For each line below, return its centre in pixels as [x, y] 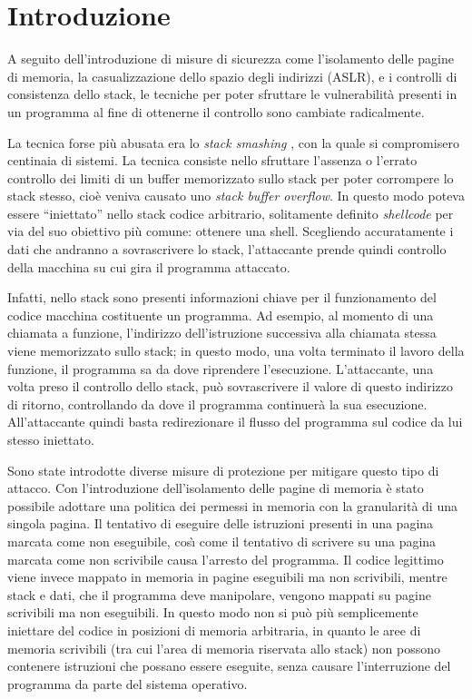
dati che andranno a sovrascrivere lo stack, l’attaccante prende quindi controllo [227, 249]
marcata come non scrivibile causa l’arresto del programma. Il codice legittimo [226, 559]
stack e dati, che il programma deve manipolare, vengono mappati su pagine [219, 594]
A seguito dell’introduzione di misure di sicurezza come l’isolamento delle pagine [231, 59]
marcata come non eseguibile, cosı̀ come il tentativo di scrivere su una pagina [222, 541]
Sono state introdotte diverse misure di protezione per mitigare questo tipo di [223, 470]
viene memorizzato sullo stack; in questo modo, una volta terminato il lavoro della [236, 351]
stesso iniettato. [51, 439]
